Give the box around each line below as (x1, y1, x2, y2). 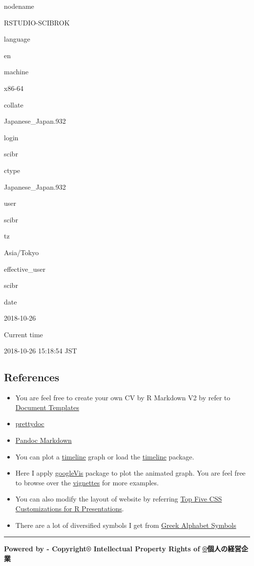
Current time (4, 329, 43, 339)
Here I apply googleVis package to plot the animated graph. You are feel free (15, 468, 246, 478)
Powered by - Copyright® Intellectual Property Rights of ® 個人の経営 (4, 544, 242, 554)
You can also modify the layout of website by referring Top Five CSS (15, 494, 222, 504)
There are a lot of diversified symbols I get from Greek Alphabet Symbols (15, 520, 236, 530)
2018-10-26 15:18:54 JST (4, 346, 77, 356)
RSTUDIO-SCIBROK (4, 17, 70, 27)
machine (4, 66, 29, 77)
